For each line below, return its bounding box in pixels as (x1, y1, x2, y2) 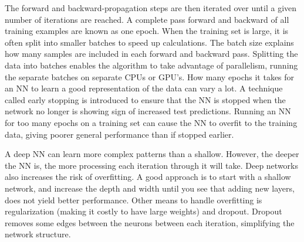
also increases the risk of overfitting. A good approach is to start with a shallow (5, 171, 291, 183)
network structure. (5, 228, 71, 240)
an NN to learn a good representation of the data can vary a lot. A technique (5, 82, 283, 94)
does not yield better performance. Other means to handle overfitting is (5, 193, 262, 206)
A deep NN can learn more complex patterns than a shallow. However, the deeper (5, 148, 299, 160)
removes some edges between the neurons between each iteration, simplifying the (5, 216, 295, 229)
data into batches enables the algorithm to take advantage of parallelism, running (5, 59, 298, 71)
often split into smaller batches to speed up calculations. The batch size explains (5, 36, 294, 48)
